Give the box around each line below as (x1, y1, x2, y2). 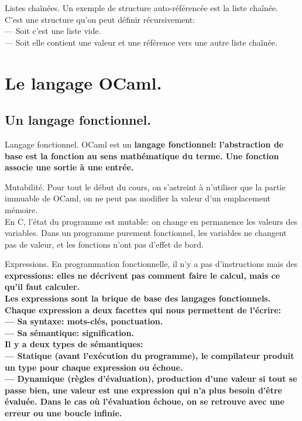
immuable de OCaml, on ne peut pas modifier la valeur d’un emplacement (5, 192, 270, 204)
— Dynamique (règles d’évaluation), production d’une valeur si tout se (5, 372, 297, 385)
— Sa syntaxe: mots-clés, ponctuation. (5, 315, 163, 327)
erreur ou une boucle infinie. (5, 407, 122, 419)
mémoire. (5, 203, 38, 215)
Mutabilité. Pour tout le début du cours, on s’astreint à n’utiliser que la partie (5, 180, 286, 193)
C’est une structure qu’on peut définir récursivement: (5, 13, 195, 25)
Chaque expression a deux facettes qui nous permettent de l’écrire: (5, 303, 282, 316)
